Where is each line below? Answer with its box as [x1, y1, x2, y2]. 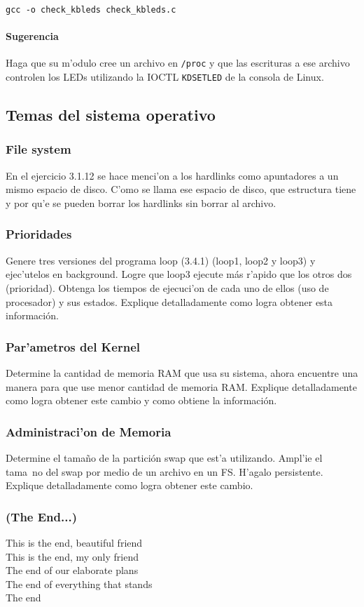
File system [6, 140, 71, 158]
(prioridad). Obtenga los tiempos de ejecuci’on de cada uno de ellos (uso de [6, 280, 329, 295]
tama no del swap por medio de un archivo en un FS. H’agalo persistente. [6, 464, 323, 479]
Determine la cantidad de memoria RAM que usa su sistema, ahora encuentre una [6, 365, 358, 380]
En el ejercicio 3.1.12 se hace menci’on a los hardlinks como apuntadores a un [6, 168, 339, 182]
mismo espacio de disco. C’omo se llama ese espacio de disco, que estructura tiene [6, 182, 356, 196]
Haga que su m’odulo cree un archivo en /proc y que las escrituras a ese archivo [6, 55, 350, 70]
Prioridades [6, 225, 72, 243]
